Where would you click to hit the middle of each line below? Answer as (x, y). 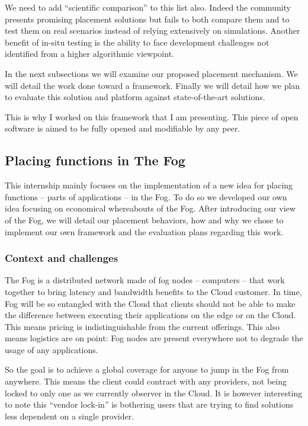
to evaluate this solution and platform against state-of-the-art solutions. (135, 97)
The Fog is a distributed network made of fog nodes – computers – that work (145, 280)
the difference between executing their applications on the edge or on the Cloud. (150, 315)
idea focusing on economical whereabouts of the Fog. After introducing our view (150, 208)
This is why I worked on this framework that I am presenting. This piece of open (152, 116)
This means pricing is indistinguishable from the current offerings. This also (142, 326)
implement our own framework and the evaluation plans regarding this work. (144, 231)
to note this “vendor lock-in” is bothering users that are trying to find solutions (149, 404)
